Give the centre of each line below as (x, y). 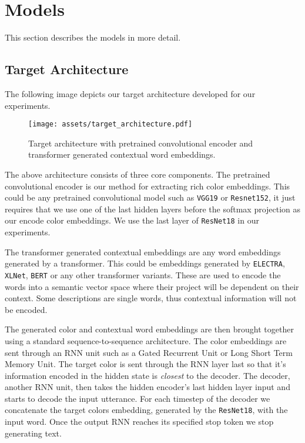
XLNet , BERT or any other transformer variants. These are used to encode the (143, 274)
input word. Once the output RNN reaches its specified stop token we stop (139, 422)
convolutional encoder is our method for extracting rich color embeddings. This (148, 186)
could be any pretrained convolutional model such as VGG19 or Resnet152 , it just (150, 197)
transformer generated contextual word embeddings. (122, 154)
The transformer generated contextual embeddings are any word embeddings (143, 252)
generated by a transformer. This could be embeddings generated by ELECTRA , (145, 263)
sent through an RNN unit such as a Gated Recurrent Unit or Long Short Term (149, 352)
